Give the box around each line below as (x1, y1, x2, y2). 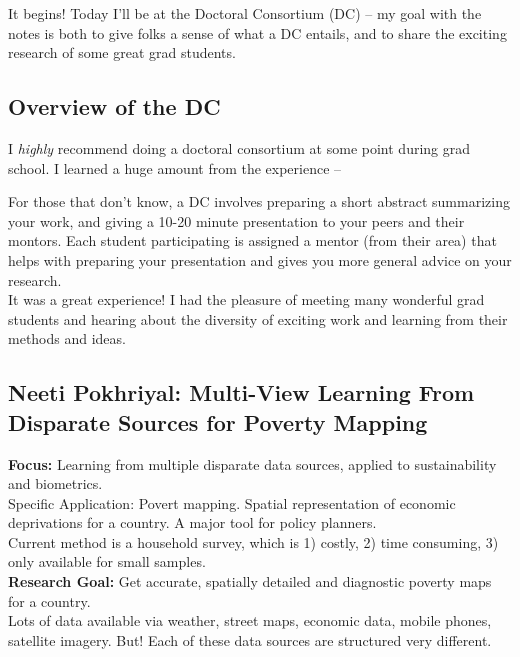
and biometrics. (8, 473, 103, 494)
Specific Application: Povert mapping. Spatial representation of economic (8, 492, 456, 513)
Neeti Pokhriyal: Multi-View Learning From (8, 377, 475, 408)
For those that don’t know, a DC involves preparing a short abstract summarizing (8, 191, 510, 212)
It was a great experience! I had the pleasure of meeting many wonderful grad (8, 289, 485, 310)
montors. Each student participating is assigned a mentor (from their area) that (8, 230, 497, 251)
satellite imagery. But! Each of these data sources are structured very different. (8, 629, 492, 650)
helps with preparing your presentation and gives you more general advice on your (8, 249, 512, 270)
